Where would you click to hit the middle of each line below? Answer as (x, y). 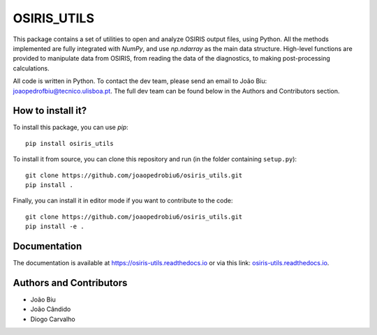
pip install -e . (55, 226)
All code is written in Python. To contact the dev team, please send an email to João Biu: (140, 81)
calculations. (31, 68)
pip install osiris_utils (70, 143)
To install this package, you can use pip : (71, 127)
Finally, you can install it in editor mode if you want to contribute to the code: (123, 201)
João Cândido (51, 309)
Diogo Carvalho (53, 319)
